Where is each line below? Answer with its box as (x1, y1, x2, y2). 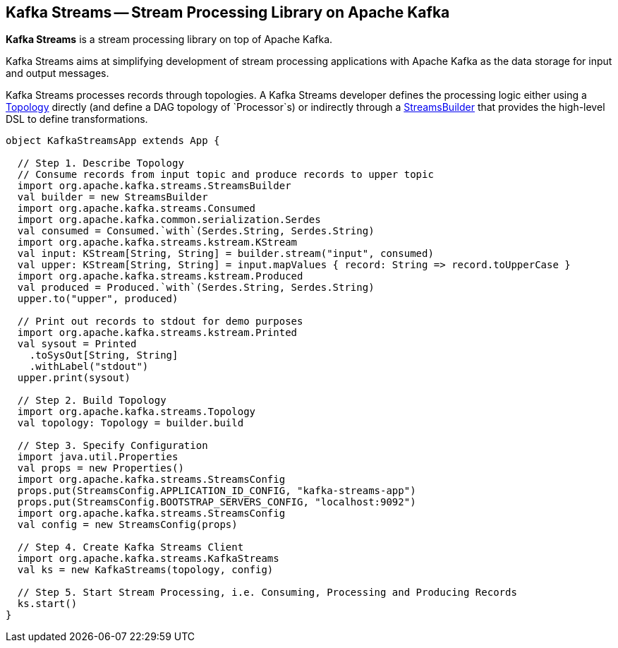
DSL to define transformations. (6, 113, 148, 126)
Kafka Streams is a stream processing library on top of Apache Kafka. (6, 33, 333, 46)
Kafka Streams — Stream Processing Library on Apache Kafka (6, 4, 450, 21)
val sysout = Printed (17, 338, 137, 350)
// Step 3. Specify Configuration (17, 440, 208, 452)
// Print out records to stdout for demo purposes (17, 316, 303, 328)
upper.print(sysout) (17, 372, 131, 384)
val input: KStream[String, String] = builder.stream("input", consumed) (17, 248, 434, 260)
